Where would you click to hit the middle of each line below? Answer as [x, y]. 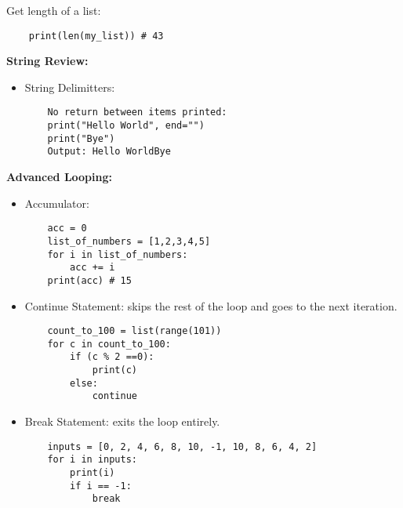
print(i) [93, 472]
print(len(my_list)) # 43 [96, 36]
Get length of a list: [54, 10]
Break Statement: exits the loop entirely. [122, 421]
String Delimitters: [70, 87]
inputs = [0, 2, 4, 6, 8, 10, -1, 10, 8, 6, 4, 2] [182, 446]
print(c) [114, 370]
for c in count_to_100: [109, 344]
